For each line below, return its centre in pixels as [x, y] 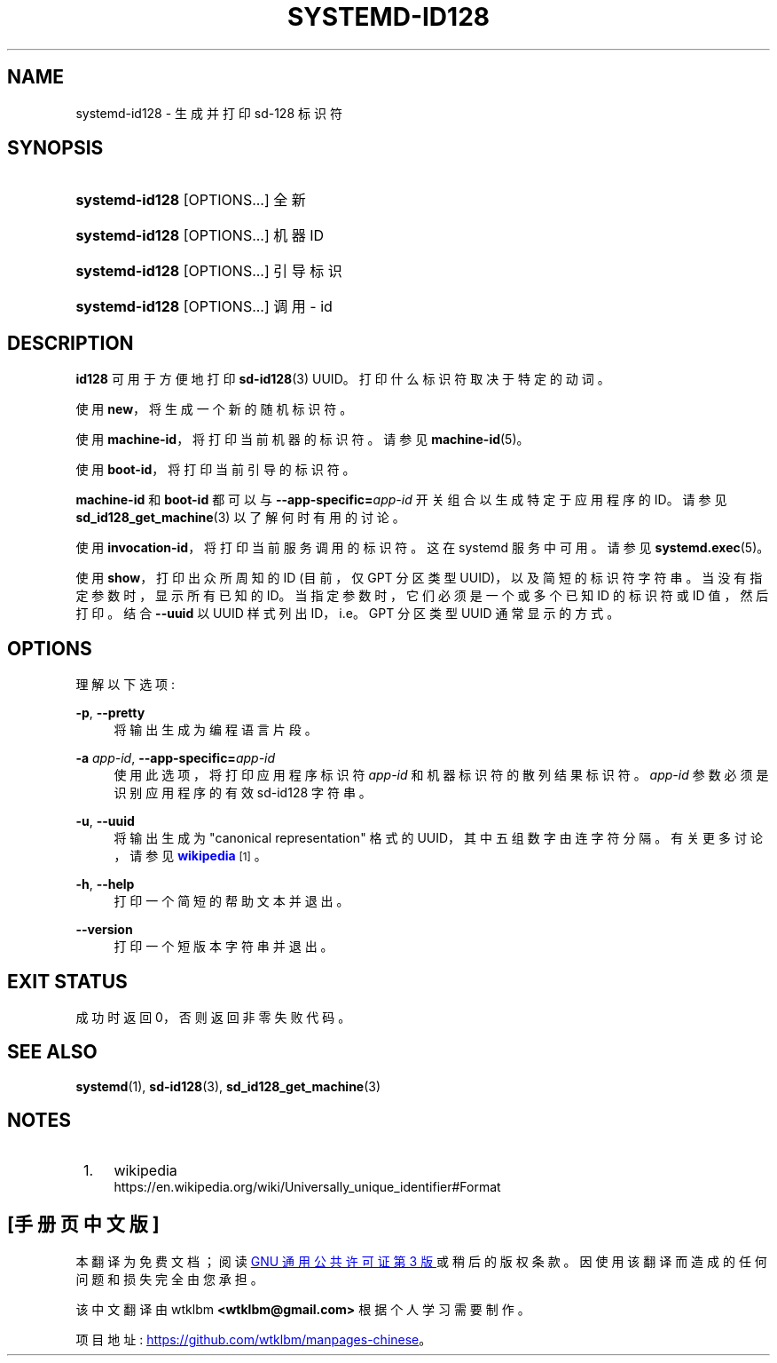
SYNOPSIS [55, 148]
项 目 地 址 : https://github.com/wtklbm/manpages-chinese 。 [254, 1339]
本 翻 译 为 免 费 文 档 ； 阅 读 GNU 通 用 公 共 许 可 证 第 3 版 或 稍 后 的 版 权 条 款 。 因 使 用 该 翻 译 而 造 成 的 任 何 [421, 1261]
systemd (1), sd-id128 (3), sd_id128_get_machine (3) [228, 1086]
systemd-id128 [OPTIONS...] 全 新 [191, 200]
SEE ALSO [52, 1052]
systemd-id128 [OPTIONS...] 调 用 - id [204, 307]
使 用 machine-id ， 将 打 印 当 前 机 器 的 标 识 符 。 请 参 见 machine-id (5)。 [302, 440]
